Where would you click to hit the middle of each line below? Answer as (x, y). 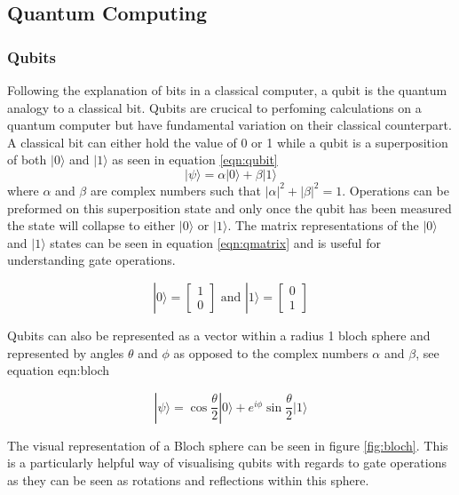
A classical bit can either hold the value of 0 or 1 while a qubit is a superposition (228, 142)
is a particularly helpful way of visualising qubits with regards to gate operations (227, 463)
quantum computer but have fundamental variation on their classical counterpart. (229, 125)
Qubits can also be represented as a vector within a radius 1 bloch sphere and (219, 335)
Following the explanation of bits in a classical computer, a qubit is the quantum (227, 90)
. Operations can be (396, 190)
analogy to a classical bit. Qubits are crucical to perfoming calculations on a (214, 107)
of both (27, 160)
